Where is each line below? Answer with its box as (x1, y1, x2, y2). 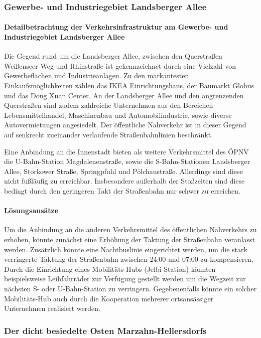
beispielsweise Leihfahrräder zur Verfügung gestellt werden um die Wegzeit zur (4, 273, 246, 284)
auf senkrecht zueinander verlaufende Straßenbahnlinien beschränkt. (4, 129, 213, 139)
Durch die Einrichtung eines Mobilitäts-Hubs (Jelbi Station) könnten (4, 263, 216, 274)
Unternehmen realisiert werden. (4, 303, 100, 313)
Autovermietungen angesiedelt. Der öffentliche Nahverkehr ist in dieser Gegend (4, 119, 246, 130)
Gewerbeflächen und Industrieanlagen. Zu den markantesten (4, 70, 189, 81)
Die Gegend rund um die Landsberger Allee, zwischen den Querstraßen (4, 51, 222, 61)
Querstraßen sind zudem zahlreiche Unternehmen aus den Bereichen (4, 100, 213, 110)
